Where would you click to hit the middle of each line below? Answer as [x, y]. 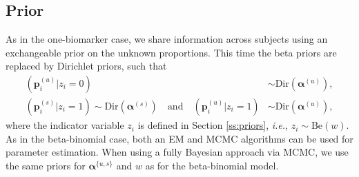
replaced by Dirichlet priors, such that [86, 66]
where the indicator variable [65, 125]
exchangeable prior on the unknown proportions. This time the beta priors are [171, 52]
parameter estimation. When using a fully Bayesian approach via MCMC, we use [177, 152]
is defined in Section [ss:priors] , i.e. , [213, 125]
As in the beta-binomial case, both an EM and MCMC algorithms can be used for [179, 138]
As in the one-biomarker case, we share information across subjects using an [167, 39]
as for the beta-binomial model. [212, 165]
